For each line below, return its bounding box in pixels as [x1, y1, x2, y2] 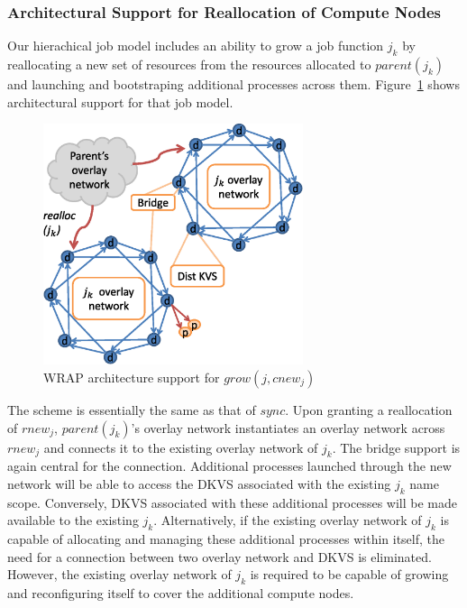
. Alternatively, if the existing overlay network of [153, 511, 422, 530]
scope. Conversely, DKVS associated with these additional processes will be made [7, 493, 458, 511]
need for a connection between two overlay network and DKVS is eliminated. [7, 547, 432, 566]
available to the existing [7, 511, 139, 530]
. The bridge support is [332, 438, 461, 456]
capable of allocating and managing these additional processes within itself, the [7, 530, 444, 548]
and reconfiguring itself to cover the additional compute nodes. [7, 584, 354, 603]
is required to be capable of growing [250, 565, 449, 584]
